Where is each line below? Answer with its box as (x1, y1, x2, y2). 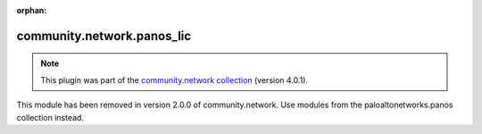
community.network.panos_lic (16, 28, 192, 44)
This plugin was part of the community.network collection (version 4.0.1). (40, 74, 308, 85)
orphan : (16, 5, 47, 15)
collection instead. (16, 112, 85, 122)
